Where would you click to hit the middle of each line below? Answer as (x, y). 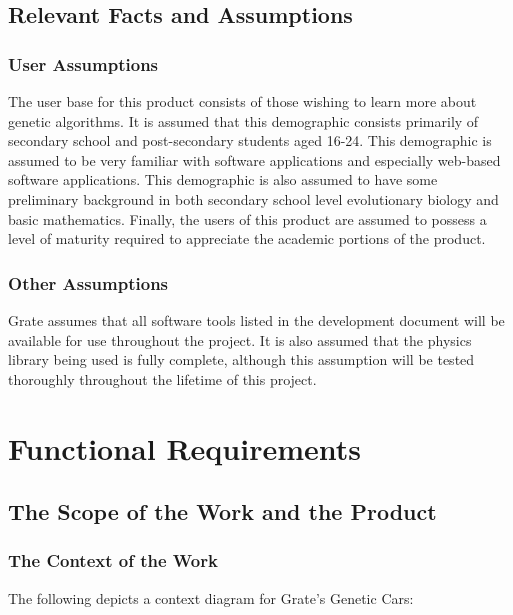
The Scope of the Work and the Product (222, 511)
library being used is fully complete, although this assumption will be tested (241, 359)
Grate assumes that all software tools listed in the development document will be (256, 319)
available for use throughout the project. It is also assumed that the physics (240, 339)
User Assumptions (83, 63)
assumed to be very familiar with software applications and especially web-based (254, 159)
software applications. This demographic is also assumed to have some (223, 179)
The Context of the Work (113, 560)
